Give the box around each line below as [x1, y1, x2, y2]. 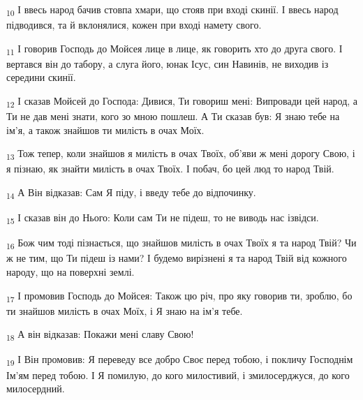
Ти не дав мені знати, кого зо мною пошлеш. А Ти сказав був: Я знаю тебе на [6, 109, 340, 124]
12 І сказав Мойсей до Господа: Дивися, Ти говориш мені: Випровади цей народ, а [6, 94, 358, 110]
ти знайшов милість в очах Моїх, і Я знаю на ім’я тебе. [6, 303, 243, 318]
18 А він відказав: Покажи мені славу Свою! [6, 327, 194, 343]
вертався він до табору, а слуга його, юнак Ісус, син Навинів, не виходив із [6, 56, 329, 71]
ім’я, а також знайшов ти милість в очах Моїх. [6, 122, 205, 137]
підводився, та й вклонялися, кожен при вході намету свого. [6, 17, 262, 32]
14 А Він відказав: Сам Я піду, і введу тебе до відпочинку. [6, 185, 256, 201]
